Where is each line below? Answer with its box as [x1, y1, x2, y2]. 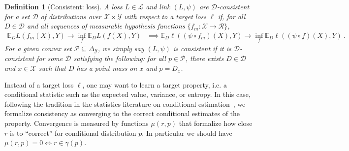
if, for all [218, 11, 246, 21]
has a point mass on [76, 63, 137, 73]
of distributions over [40, 11, 101, 21]
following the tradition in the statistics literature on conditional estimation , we [4, 98, 246, 109]
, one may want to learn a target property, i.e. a [82, 79, 227, 90]
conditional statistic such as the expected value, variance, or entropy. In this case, [4, 89, 251, 99]
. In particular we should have [142, 127, 232, 138]
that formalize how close [179, 118, 253, 128]
